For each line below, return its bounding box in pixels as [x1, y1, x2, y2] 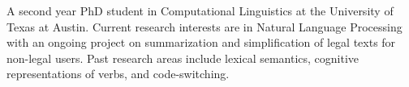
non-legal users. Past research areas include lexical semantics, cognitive [6, 49, 359, 66]
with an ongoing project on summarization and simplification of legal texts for [6, 34, 396, 51]
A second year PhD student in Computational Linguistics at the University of [6, 2, 394, 19]
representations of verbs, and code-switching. [6, 65, 230, 82]
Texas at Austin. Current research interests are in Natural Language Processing [6, 18, 403, 35]
